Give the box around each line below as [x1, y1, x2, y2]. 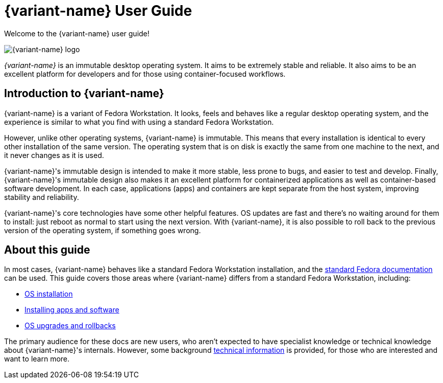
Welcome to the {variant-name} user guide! [4, 29, 150, 38]
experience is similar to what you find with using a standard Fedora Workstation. [4, 117, 274, 126]
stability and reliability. [4, 192, 79, 201]
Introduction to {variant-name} [4, 87, 164, 100]
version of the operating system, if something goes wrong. [4, 226, 201, 235]
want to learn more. [4, 354, 70, 364]
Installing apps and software [24, 305, 119, 314]
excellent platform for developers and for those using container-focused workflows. [4, 69, 286, 78]
